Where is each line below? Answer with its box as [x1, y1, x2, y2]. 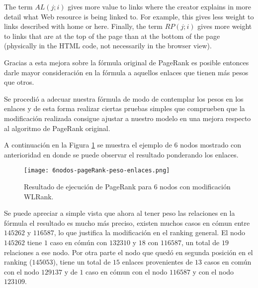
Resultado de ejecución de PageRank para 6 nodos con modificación [24, 181, 231, 191]
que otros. [4, 77, 34, 87]
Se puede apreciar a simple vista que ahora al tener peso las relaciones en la [4, 208, 235, 218]
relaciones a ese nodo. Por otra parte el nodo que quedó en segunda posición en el [4, 247, 253, 257]
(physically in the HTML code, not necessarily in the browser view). [4, 40, 212, 51]
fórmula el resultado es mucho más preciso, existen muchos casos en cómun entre [4, 217, 250, 228]
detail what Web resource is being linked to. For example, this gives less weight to [4, 11, 254, 21]
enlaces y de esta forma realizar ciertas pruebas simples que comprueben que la [4, 103, 245, 114]
